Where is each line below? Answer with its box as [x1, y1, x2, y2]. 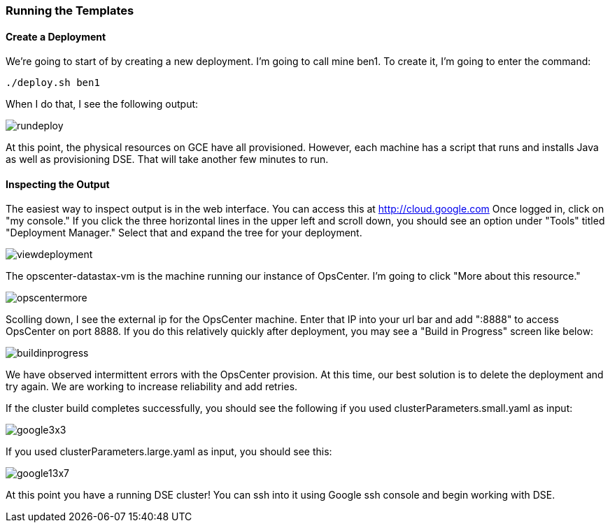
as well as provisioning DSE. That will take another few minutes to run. [6, 153, 329, 166]
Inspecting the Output [6, 178, 110, 190]
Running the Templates [6, 3, 134, 17]
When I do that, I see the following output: [6, 98, 199, 110]
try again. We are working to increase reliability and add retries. [6, 380, 298, 393]
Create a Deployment [6, 30, 106, 43]
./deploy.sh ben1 [6, 77, 100, 89]
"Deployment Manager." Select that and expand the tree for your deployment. [6, 227, 362, 239]
